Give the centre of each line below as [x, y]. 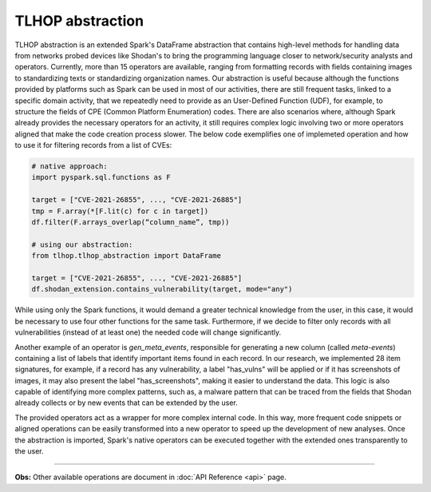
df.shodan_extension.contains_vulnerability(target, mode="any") [162, 289]
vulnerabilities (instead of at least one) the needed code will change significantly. [148, 332]
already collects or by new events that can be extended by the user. [127, 403]
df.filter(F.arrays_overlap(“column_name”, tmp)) [130, 222]
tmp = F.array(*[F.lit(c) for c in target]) [120, 211]
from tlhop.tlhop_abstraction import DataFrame [126, 256]
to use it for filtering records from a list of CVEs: [93, 145]
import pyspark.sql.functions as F [101, 177]
